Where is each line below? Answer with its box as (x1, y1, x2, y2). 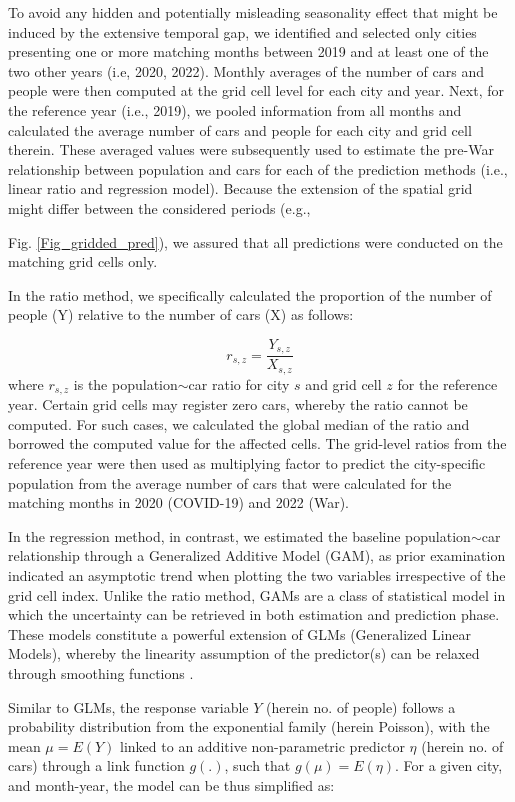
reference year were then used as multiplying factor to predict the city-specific (8, 453, 486, 474)
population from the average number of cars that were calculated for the (8, 472, 452, 493)
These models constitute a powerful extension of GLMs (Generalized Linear (8, 623, 472, 644)
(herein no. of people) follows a (266, 696, 456, 717)
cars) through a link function (8, 755, 185, 776)
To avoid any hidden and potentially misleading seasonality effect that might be (8, 2, 498, 22)
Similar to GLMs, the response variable (8, 696, 249, 717)
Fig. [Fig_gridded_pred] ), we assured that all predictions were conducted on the (8, 231, 503, 252)
